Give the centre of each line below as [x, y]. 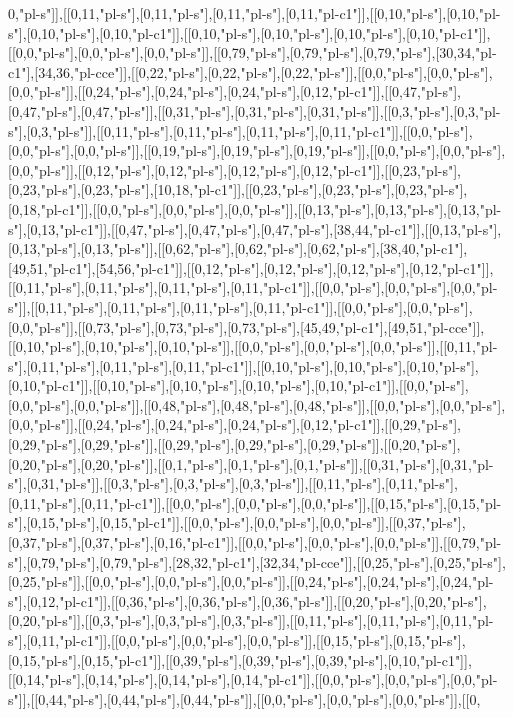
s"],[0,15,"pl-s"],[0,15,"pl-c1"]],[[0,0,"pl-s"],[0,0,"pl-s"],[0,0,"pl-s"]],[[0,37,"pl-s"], [237, 522]
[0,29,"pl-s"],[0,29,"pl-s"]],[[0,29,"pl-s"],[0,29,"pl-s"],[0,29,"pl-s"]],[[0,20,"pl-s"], [234, 444]
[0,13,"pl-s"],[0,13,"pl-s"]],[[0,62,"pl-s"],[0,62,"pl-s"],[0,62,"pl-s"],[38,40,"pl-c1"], [238, 248]
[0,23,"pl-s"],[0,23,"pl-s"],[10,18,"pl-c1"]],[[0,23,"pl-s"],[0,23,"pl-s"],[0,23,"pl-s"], [238, 189]
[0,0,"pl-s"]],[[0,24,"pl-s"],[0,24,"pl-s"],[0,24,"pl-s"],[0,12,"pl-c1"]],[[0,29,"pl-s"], [234, 424]
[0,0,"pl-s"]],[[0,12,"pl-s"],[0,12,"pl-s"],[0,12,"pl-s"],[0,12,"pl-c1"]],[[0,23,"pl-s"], [234, 169]
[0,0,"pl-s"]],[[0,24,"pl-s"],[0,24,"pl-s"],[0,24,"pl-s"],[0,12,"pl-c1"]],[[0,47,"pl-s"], [234, 91]
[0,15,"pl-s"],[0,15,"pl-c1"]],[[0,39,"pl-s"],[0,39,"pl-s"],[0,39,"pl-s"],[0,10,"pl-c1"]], [240, 659]
